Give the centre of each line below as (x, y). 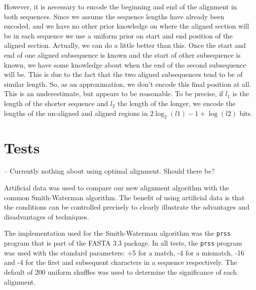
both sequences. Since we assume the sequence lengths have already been (114, 16)
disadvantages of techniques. (47, 216)
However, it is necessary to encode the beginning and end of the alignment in (121, 6)
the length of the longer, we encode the (177, 103)
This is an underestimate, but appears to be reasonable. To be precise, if (114, 93)
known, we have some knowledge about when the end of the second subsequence (125, 64)
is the (241, 93)
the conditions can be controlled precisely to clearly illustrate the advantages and (127, 207)
